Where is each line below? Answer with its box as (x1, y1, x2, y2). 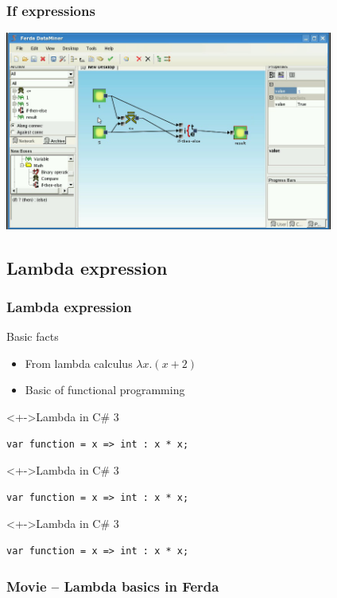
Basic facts (6, 328, 59, 345)
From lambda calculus (25, 354, 133, 371)
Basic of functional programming (25, 381, 185, 398)
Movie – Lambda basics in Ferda (6, 576, 219, 596)
